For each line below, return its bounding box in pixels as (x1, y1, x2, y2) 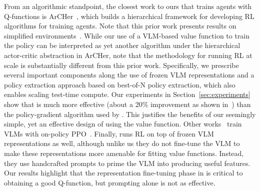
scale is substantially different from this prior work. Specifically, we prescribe (4, 59, 239, 70)
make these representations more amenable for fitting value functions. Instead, (4, 147, 244, 158)
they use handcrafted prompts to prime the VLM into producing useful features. (4, 157, 250, 168)
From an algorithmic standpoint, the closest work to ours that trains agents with (4, 1, 252, 11)
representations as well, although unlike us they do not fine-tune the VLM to (4, 138, 240, 148)
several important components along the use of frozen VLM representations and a (4, 69, 254, 80)
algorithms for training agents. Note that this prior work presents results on (4, 20, 236, 31)
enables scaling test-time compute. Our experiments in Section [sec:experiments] (4, 89, 250, 99)
